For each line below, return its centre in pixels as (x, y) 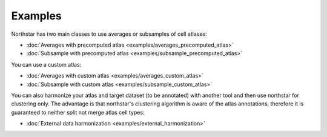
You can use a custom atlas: (46, 64)
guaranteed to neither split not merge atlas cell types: (78, 112)
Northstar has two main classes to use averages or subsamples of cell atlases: (109, 34)
